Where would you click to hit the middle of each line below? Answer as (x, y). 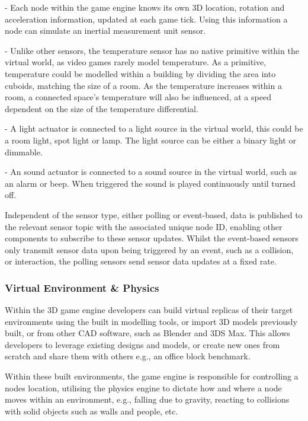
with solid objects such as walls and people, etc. (92, 411)
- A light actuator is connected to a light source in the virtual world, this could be (154, 128)
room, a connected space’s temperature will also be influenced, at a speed (138, 97)
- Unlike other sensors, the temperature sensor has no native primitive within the (152, 50)
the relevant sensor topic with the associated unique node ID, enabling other (144, 226)
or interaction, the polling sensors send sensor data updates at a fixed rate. (141, 261)
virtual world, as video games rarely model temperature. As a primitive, (136, 62)
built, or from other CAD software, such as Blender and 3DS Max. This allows (147, 333)
